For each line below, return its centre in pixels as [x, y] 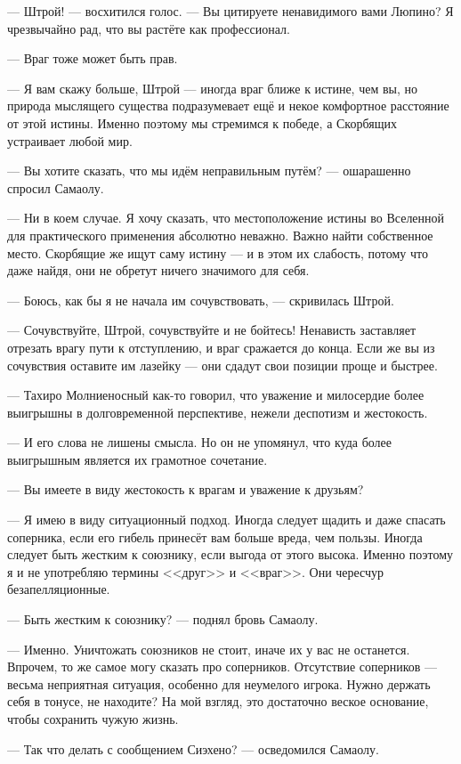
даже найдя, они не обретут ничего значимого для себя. [158, 270]
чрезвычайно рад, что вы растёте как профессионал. [149, 28]
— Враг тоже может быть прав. [93, 58]
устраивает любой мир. [70, 140]
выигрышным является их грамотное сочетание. [137, 459]
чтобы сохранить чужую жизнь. [93, 719]
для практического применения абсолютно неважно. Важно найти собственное [220, 235]
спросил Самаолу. [56, 187]
